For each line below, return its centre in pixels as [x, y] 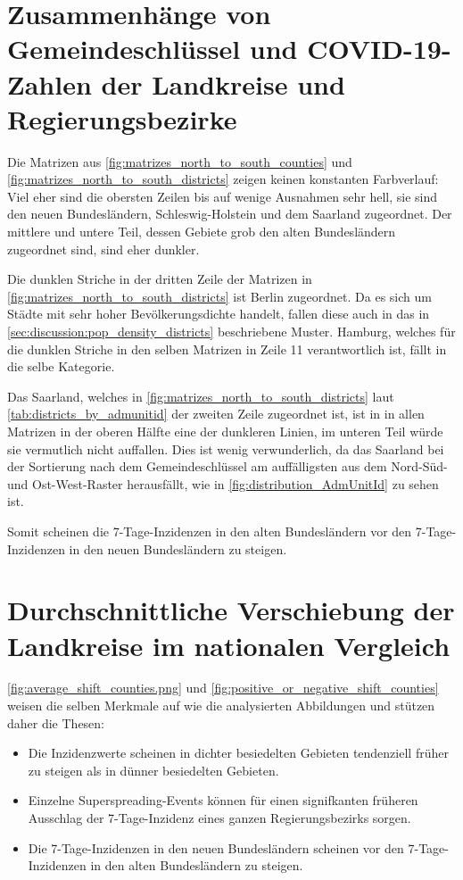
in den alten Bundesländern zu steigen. [197, 865]
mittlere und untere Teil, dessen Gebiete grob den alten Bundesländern [202, 232]
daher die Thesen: [56, 722]
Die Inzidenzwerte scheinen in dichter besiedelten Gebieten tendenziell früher [238, 753]
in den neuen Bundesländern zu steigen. [178, 548]
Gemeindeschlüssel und [153, 49]
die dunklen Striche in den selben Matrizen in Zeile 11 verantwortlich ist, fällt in [227, 349]
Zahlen [50, 83]
